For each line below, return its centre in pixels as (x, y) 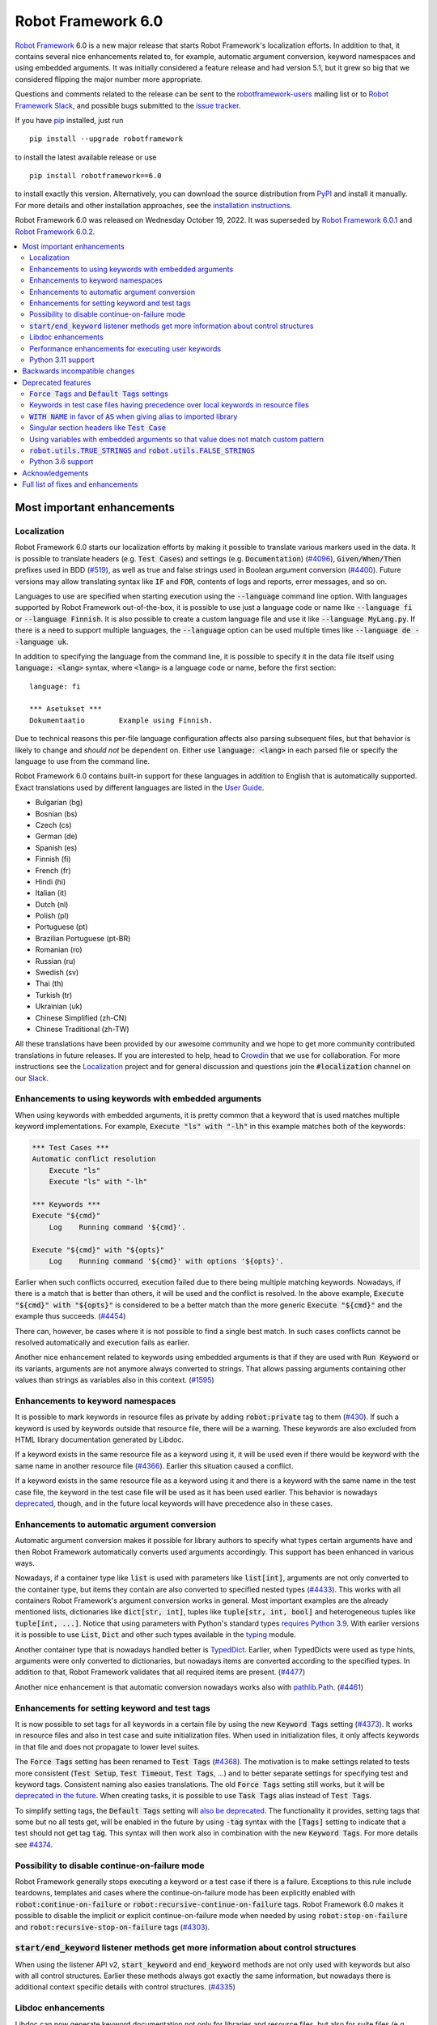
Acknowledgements (55, 473)
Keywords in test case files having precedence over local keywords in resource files (169, 405)
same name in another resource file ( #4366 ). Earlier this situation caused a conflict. (154, 1465)
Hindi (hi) (51, 881)
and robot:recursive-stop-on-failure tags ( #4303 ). (112, 1927)
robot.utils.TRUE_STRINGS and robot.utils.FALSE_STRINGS (142, 450)
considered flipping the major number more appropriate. (109, 79)
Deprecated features (57, 382)
